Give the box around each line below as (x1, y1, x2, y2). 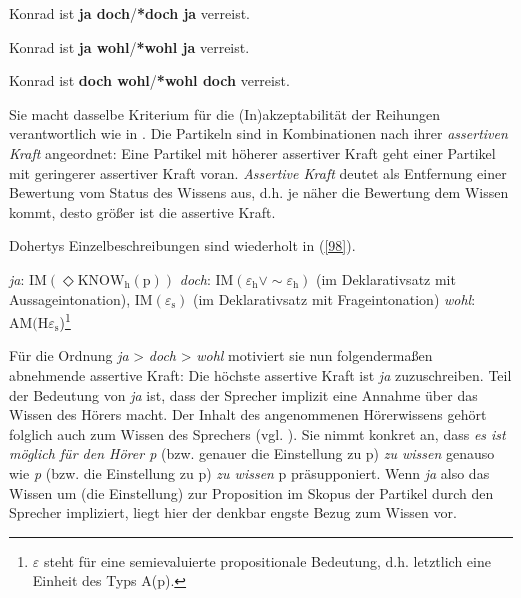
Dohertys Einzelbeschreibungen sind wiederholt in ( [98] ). (9, 235, 356, 256)
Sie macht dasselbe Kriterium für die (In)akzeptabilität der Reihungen (9, 103, 441, 124)
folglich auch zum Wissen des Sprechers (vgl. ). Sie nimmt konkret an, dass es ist (9, 423, 506, 444)
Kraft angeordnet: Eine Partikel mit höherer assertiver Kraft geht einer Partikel (9, 142, 496, 163)
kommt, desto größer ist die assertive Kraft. (9, 201, 276, 222)
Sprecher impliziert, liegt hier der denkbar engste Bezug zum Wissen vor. (9, 502, 457, 523)
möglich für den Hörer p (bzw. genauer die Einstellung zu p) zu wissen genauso (9, 443, 495, 464)
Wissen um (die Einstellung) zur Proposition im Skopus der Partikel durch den (9, 482, 494, 503)
